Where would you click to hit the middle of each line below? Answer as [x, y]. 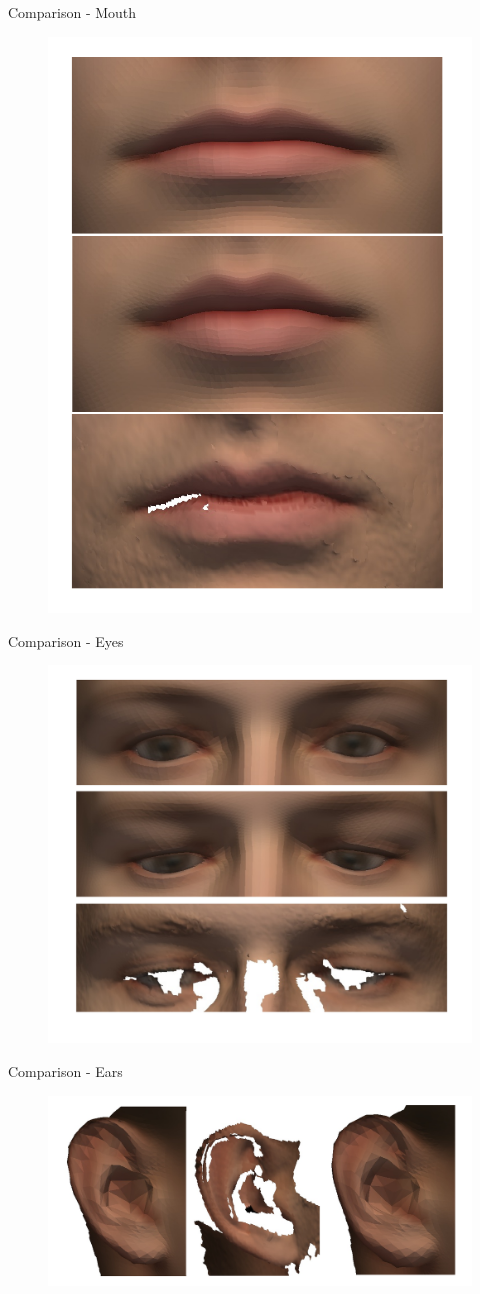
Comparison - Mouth [72, 12]
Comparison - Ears [65, 1070]
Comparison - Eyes [66, 640]
